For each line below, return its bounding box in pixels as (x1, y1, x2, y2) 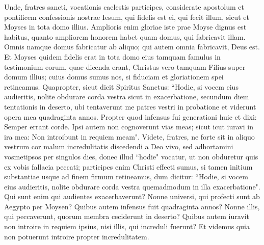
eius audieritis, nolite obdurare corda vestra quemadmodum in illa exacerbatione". (4, 181, 260, 192)
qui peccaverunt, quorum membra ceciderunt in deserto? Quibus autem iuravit (4, 211, 250, 222)
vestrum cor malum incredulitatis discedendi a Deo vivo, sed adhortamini (4, 141, 233, 152)
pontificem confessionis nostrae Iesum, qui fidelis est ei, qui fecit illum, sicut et (4, 11, 249, 22)
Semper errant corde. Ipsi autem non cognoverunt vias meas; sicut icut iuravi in (4, 121, 253, 132)
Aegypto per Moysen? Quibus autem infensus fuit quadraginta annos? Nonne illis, (4, 201, 260, 211)
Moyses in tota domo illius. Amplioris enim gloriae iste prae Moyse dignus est (4, 21, 247, 32)
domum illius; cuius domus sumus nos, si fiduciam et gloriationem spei (4, 71, 224, 82)
